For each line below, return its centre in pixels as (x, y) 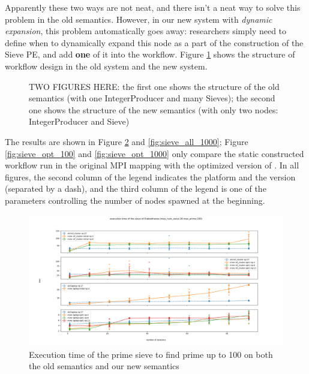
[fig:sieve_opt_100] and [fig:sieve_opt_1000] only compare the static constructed (154, 153)
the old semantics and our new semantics (104, 366)
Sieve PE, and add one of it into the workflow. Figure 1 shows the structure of (150, 54)
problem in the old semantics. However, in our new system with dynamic (139, 19)
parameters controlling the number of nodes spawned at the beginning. (135, 200)
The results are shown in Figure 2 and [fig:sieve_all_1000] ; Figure (127, 141)
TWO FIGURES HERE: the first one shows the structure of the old (154, 86)
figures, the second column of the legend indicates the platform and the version (150, 177)
